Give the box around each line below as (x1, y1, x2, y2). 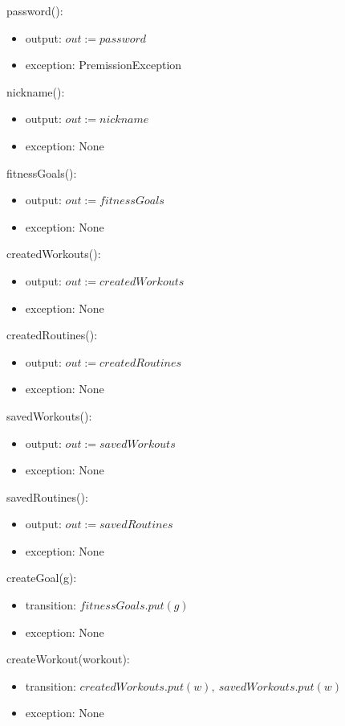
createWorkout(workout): (6, 650, 130, 667)
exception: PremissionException (25, 56, 182, 73)
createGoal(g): (6, 569, 77, 586)
